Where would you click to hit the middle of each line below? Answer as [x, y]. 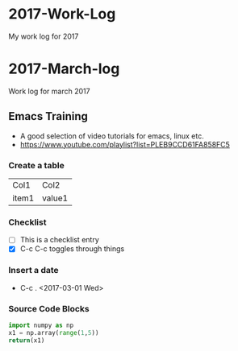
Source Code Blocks [49, 308]
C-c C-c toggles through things [72, 249]
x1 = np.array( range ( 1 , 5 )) [54, 332]
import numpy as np [41, 325]
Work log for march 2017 [49, 91]
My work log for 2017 [44, 36]
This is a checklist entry [59, 240]
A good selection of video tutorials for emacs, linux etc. [112, 136]
